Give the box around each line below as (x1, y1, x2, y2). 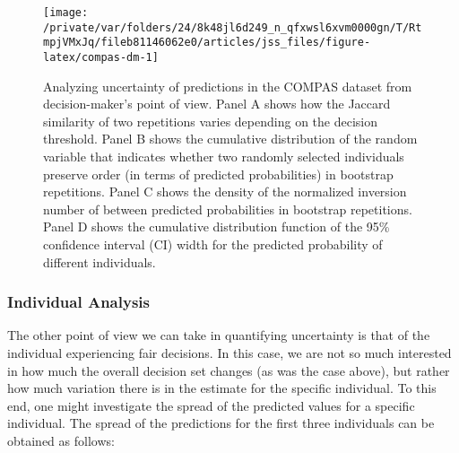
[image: (43, 6, 89, 19)
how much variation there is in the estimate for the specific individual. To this (7, 379, 437, 397)
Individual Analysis (7, 291, 150, 313)
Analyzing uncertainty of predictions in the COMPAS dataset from (43, 76, 412, 95)
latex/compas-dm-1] (43, 50, 159, 64)
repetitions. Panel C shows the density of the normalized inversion (43, 182, 407, 201)
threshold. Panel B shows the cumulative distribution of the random (43, 129, 418, 148)
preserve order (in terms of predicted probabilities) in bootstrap (43, 164, 394, 183)
